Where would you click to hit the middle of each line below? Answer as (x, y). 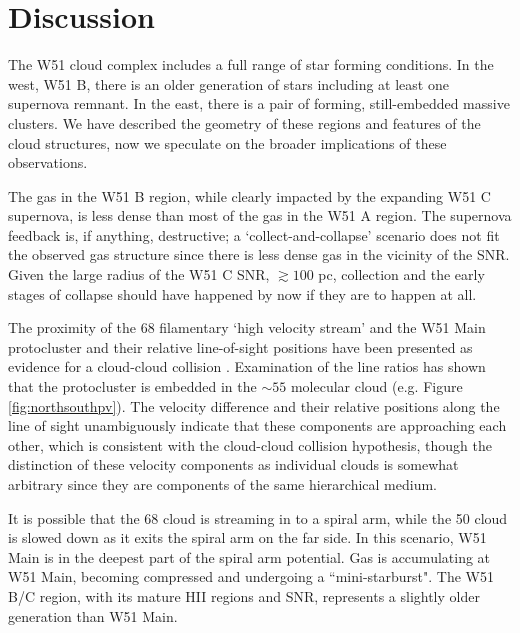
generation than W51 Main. (93, 615)
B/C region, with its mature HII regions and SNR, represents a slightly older (244, 595)
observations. (48, 162)
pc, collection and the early (401, 274)
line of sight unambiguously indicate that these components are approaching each (257, 425)
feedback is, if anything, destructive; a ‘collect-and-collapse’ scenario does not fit (254, 234)
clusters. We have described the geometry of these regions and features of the (244, 122)
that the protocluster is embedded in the (132, 386)
